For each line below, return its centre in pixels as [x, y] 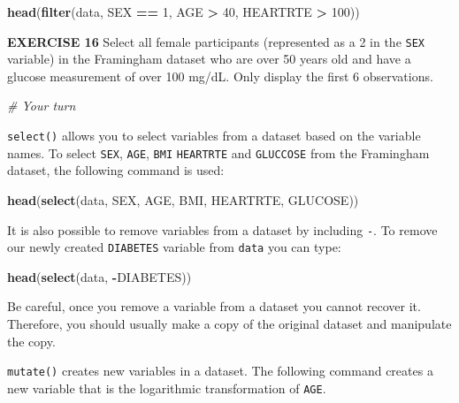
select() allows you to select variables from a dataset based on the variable [214, 136]
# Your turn [42, 106]
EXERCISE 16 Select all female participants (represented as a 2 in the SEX [216, 41]
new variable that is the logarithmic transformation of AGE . [167, 388]
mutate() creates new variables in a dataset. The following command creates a [220, 371]
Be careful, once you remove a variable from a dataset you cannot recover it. [214, 306]
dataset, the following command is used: [116, 170]
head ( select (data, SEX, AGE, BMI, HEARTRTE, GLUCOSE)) [183, 199]
